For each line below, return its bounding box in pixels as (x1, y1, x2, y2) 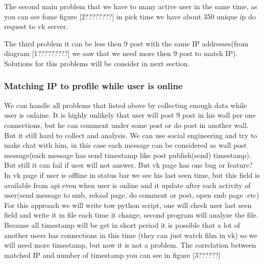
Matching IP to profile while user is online (4, 80, 183, 92)
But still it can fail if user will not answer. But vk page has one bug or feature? (4, 160, 253, 170)
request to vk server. (4, 21, 68, 32)
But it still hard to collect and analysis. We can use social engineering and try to (4, 129, 257, 140)
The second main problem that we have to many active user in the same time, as (4, 1, 257, 11)
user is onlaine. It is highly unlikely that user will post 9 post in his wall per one (4, 110, 256, 120)
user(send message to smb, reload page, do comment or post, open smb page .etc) (4, 190, 259, 200)
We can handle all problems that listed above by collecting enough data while (4, 99, 247, 110)
